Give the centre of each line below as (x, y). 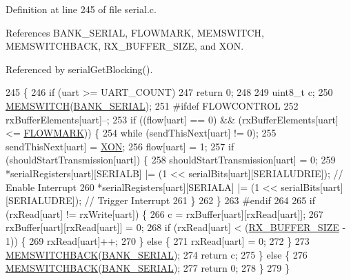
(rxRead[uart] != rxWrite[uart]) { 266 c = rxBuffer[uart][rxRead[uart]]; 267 (164, 213)
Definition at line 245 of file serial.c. (81, 9)
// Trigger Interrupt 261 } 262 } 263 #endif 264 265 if (200, 200)
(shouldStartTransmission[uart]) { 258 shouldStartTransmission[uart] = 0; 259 (171, 160)
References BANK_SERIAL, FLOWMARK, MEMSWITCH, (135, 32)
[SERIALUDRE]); (44, 200)
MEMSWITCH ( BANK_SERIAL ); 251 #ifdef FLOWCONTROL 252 (152, 105)
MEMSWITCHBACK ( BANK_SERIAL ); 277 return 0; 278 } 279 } (148, 268)
